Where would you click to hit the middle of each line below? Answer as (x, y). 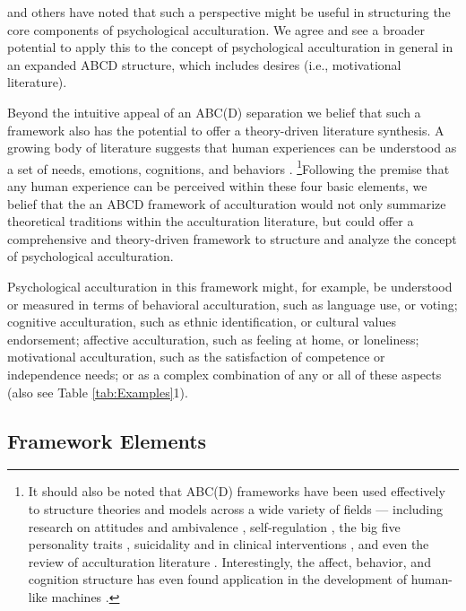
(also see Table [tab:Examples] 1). (98, 392)
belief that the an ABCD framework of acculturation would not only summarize (227, 203)
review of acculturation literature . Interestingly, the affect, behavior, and (229, 561)
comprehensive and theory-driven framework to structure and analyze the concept (232, 238)
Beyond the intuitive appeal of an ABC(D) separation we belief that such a (214, 112)
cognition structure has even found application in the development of (218, 579)
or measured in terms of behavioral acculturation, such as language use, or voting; (233, 304)
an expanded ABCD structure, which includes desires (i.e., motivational (204, 64)
